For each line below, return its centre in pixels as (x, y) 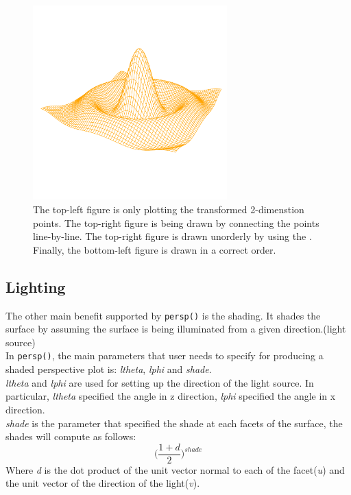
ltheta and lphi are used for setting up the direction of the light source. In (160, 382)
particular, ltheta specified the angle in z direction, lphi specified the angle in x (171, 396)
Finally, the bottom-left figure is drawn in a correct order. (155, 249)
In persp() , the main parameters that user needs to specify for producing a (165, 355)
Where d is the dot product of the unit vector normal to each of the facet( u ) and (175, 469)
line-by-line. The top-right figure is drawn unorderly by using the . (172, 236)
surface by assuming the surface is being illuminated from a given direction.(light (176, 329)
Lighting (36, 286)
